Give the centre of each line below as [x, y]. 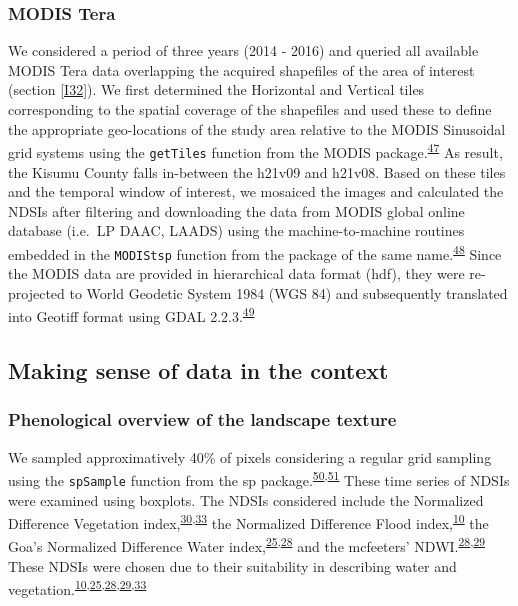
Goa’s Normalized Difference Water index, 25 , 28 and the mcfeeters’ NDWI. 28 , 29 [247, 545]
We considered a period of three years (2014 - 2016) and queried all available [243, 50]
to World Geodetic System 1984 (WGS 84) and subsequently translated [288, 292]
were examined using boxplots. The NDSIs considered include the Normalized [246, 499]
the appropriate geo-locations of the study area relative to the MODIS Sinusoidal [257, 128]
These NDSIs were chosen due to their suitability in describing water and [232, 565]
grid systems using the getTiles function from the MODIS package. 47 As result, [255, 150]
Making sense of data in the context [198, 370]
